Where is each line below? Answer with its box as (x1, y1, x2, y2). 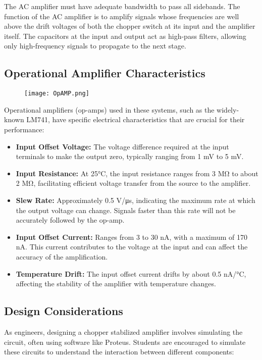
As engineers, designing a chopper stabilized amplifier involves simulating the (4, 326, 243, 337)
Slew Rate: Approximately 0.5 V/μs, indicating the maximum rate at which (16, 194, 255, 205)
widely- (217, 104, 239, 115)
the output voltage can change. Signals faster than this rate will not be (16, 204, 236, 215)
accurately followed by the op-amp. (16, 215, 125, 225)
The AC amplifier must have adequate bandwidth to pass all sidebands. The (4, 1, 240, 11)
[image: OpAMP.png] (24, 90, 89, 97)
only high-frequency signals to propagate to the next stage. (4, 40, 186, 51)
